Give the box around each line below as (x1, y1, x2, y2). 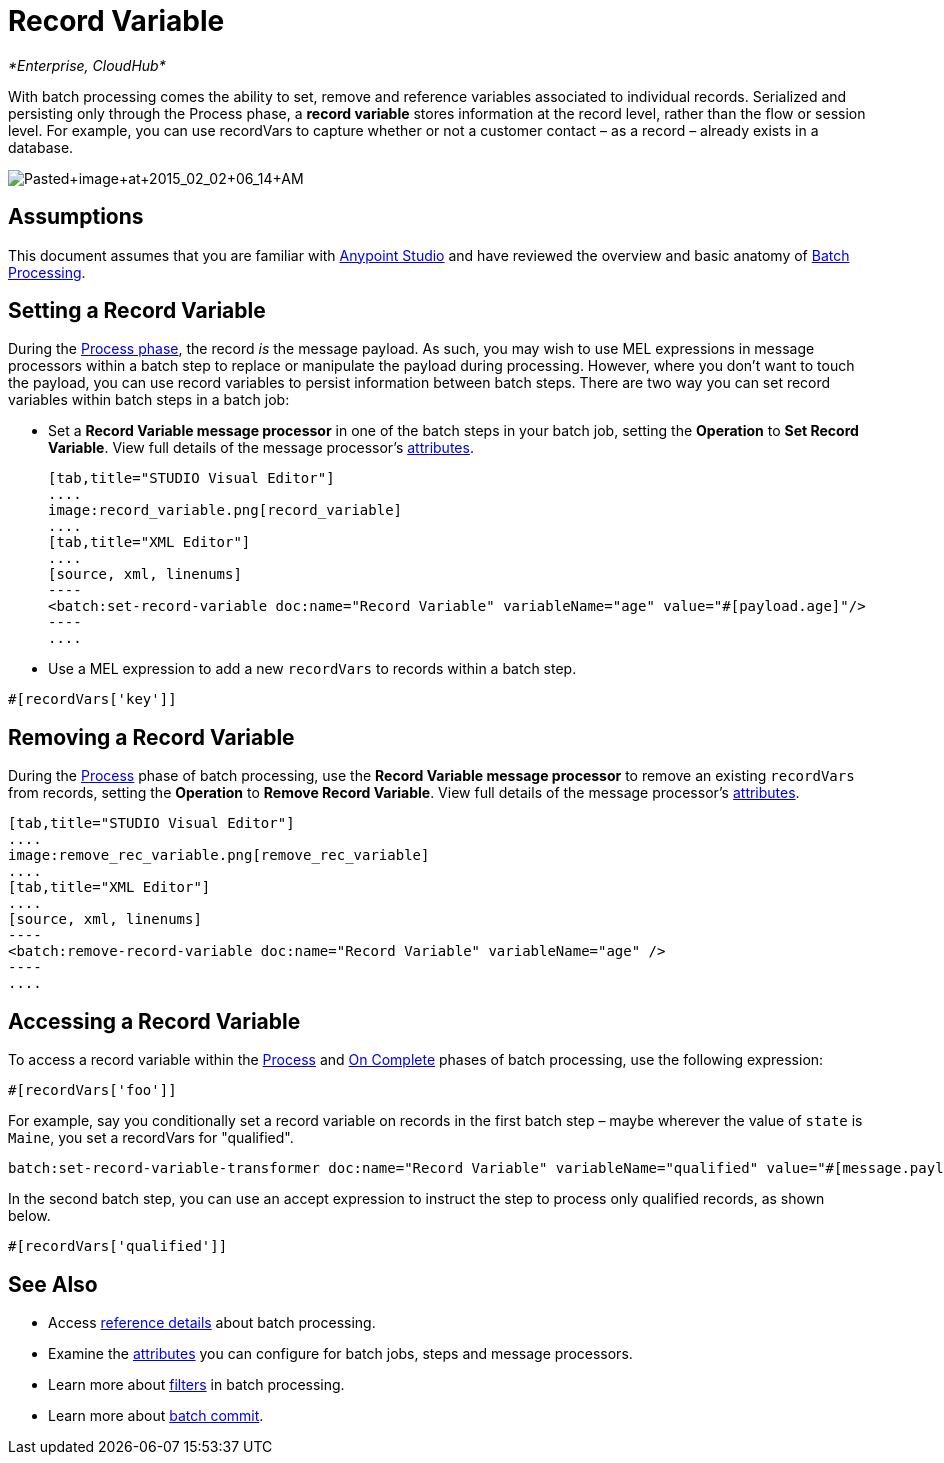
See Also (8, 1271, 98, 1297)
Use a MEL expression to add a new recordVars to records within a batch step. (48, 660, 577, 678)
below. (8, 1207, 51, 1225)
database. (8, 138, 74, 156)
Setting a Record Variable (8, 298, 266, 324)
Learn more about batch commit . (48, 1406, 264, 1424)
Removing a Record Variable (8, 724, 295, 750)
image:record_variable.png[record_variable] (48, 502, 403, 519)
